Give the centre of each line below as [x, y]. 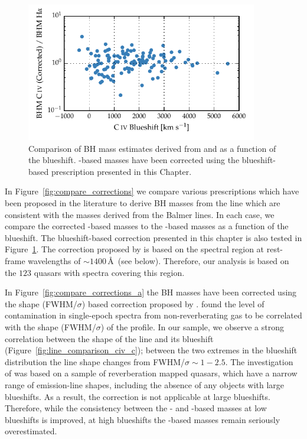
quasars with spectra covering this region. [109, 272]
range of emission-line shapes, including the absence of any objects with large [145, 384]
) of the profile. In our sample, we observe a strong [192, 326]
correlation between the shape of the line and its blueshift [109, 338]
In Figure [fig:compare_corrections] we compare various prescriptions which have [152, 191]
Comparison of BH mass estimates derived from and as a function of [152, 148]
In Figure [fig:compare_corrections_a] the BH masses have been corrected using [151, 292]
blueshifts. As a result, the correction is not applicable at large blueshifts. [138, 396]
